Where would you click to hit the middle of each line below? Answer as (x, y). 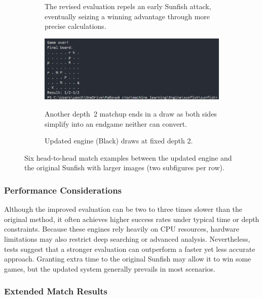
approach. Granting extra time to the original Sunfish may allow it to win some (128, 259)
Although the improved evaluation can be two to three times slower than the (123, 209)
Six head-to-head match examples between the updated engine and (128, 157)
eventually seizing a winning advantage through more (127, 16)
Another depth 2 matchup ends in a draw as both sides (131, 114)
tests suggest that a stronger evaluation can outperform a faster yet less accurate (130, 249)
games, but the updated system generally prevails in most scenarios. (110, 268)
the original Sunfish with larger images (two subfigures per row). (124, 167)
